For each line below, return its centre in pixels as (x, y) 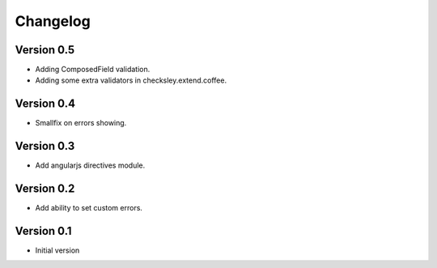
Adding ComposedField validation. (93, 70)
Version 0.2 (45, 189)
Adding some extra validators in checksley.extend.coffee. (131, 80)
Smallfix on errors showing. (81, 123)
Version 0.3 (45, 146)
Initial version (57, 250)
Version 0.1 (43, 231)
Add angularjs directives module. (90, 165)
